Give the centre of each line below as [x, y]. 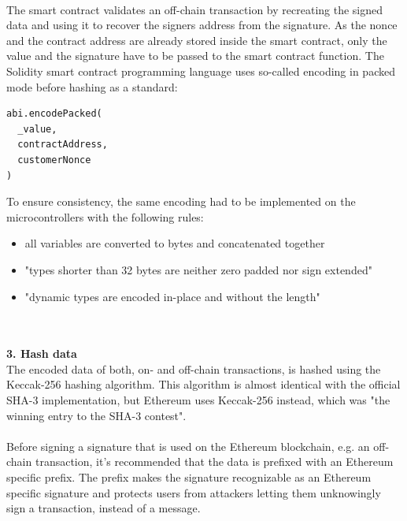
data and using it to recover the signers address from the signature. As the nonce [202, 25]
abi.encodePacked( [54, 114]
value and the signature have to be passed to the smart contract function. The [195, 56]
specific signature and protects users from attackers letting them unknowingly [194, 492]
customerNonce [54, 160]
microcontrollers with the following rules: [105, 216]
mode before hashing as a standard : [92, 86]
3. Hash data [42, 354]
